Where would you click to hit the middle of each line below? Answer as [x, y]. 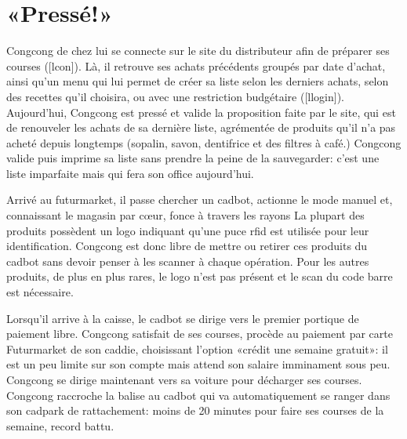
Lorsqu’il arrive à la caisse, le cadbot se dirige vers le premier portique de [183, 318]
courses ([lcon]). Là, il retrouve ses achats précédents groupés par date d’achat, [196, 65]
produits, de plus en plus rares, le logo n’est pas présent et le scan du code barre [200, 276]
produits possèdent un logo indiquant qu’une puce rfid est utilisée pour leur [188, 230]
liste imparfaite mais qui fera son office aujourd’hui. [130, 173]
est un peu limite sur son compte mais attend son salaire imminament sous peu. [198, 364]
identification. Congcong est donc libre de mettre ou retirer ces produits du [187, 246]
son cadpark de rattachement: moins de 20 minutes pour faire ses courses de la [195, 410]
